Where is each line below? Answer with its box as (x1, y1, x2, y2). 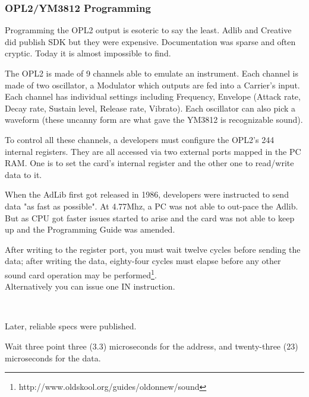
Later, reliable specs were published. (5, 320, 137, 332)
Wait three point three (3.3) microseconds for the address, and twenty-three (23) (5, 339, 298, 352)
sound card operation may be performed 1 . (5, 266, 157, 281)
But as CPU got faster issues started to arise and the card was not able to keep (5, 211, 295, 224)
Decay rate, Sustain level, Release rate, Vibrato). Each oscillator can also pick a (5, 101, 296, 114)
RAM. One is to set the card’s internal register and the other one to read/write (5, 157, 294, 169)
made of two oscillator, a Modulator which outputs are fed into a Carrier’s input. (5, 78, 300, 91)
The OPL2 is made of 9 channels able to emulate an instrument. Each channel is (5, 67, 299, 79)
